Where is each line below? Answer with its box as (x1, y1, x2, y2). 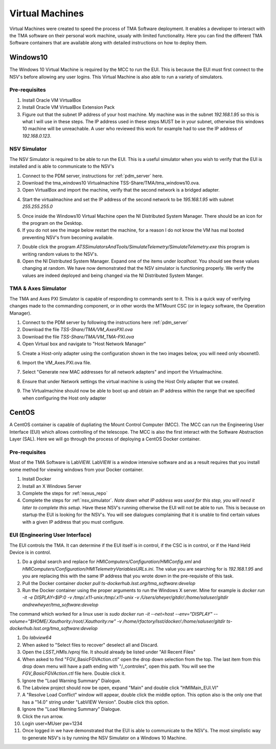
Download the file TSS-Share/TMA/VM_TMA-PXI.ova (22, 334, 134, 340)
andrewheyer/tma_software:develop (22, 601, 99, 607)
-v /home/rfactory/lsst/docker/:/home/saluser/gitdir (117, 618, 226, 624)
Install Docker (22, 476, 51, 482)
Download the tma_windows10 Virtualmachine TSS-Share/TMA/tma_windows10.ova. (22, 180, 200, 186)
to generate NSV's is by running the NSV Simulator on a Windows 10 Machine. (22, 735, 187, 741)
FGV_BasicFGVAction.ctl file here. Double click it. (22, 670, 126, 676)
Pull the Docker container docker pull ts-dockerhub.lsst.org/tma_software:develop (22, 580, 196, 586)
